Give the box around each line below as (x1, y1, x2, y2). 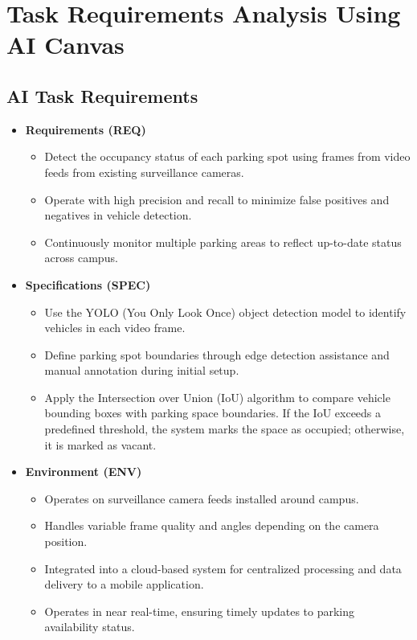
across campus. (44, 249, 118, 266)
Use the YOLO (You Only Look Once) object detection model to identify (44, 303, 407, 320)
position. (44, 533, 88, 550)
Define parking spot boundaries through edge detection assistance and (44, 346, 390, 363)
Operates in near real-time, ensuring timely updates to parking (44, 602, 355, 619)
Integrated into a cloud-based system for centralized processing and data (44, 560, 402, 576)
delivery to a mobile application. (44, 576, 204, 593)
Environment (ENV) (25, 463, 142, 480)
